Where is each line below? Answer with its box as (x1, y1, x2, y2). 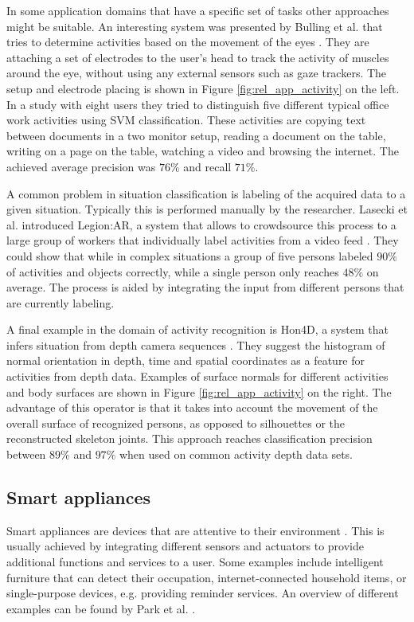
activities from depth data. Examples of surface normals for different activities (6, 368, 389, 385)
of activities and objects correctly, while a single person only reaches (6, 263, 339, 280)
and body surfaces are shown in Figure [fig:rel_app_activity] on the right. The (6, 383, 392, 400)
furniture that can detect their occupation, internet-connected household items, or (6, 569, 407, 585)
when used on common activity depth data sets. (119, 446, 353, 463)
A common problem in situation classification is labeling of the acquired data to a (6, 185, 406, 201)
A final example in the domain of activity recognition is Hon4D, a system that (6, 321, 389, 338)
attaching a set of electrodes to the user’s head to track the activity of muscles (6, 49, 389, 65)
